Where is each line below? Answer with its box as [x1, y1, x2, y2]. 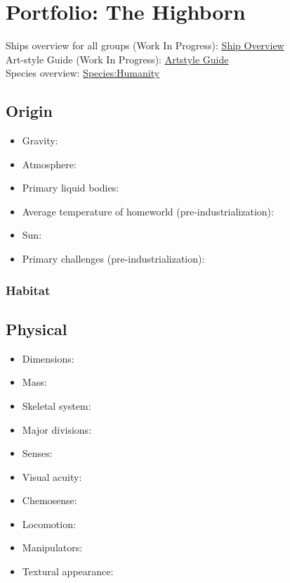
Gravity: [22, 133, 58, 148]
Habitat [6, 281, 51, 299]
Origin [6, 100, 53, 122]
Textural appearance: [22, 564, 114, 579]
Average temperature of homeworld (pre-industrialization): [22, 203, 274, 218]
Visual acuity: [22, 469, 82, 484]
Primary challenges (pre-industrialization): [22, 251, 205, 266]
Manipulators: [22, 540, 83, 555]
